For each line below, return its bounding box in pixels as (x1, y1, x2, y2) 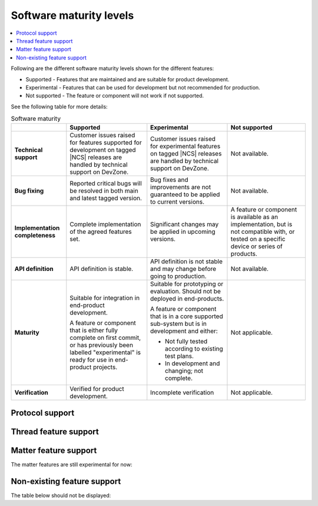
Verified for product (69, 385, 124, 393)
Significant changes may (150, 220, 219, 229)
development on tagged (69, 146, 136, 154)
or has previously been (69, 341, 134, 349)
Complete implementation (69, 220, 141, 229)
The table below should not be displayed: (11, 492, 111, 499)
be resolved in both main (69, 187, 138, 195)
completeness (14, 231, 56, 240)
